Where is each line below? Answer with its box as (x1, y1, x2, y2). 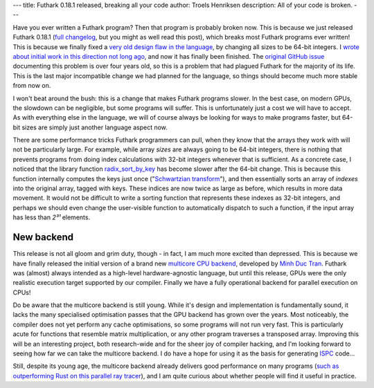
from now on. (12, 82, 51, 90)
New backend (12, 232, 74, 243)
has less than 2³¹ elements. (12, 213, 90, 221)
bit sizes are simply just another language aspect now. (12, 123, 168, 131)
